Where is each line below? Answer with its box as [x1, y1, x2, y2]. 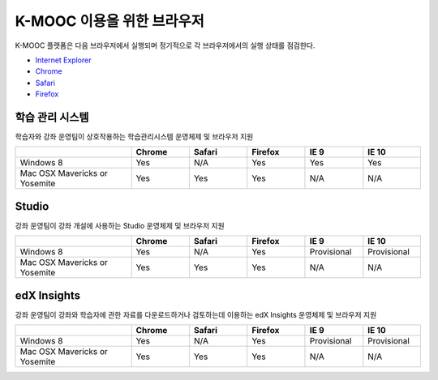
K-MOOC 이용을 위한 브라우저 [15, 12, 204, 30]
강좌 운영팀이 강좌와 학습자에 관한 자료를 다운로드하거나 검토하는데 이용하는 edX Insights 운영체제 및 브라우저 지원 [15, 310, 377, 319]
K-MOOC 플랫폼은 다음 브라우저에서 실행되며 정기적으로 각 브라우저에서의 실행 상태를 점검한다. [15, 41, 316, 50]
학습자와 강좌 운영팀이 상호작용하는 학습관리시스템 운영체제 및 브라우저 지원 [15, 132, 254, 142]
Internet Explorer [35, 55, 92, 65]
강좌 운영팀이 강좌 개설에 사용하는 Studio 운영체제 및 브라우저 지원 [15, 220, 225, 230]
